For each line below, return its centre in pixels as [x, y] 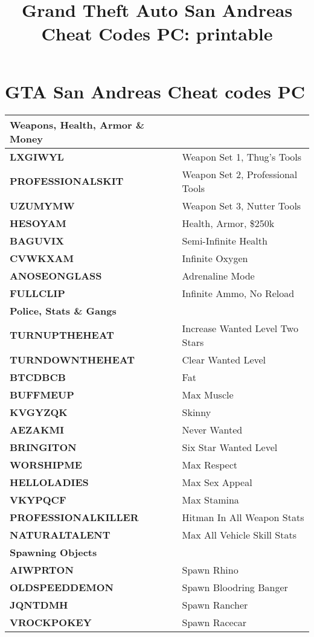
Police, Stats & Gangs [63, 310]
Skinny [197, 412]
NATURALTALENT [60, 534]
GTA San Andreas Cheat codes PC [155, 91]
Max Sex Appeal [217, 482]
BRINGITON [43, 447]
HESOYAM [38, 223]
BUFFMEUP [42, 394]
